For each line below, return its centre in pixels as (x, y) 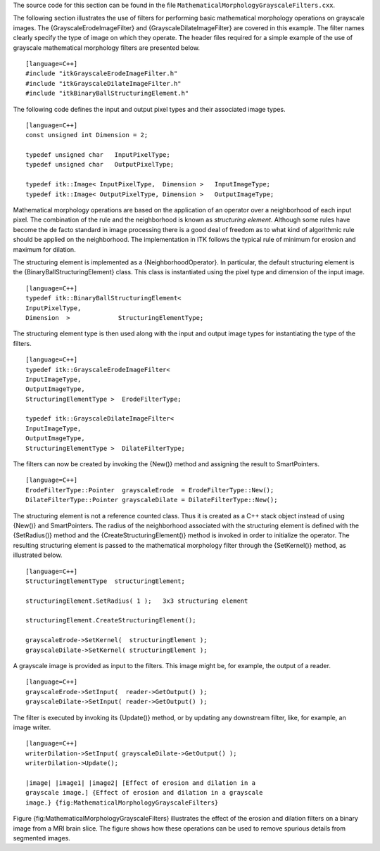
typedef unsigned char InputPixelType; (98, 155)
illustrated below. (38, 555)
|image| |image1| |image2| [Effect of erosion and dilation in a (141, 783)
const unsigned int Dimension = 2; (87, 135)
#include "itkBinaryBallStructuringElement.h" (107, 94)
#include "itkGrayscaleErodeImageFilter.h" (102, 73)
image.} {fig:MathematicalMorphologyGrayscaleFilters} (122, 802)
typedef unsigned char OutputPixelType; (100, 165)
